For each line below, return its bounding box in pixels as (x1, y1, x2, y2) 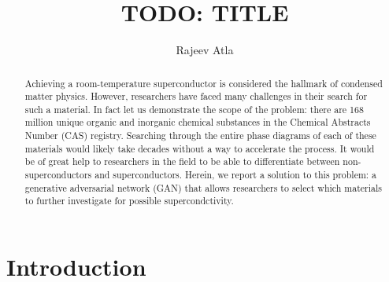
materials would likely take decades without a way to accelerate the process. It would (24, 141, 375, 155)
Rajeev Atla (176, 42, 234, 58)
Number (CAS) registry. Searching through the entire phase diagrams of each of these (24, 129, 376, 142)
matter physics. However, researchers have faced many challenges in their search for (24, 90, 368, 103)
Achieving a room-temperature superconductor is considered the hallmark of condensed (24, 76, 383, 90)
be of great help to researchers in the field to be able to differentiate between (24, 155, 340, 168)
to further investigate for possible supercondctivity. (24, 194, 234, 207)
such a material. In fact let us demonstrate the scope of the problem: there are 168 (24, 102, 364, 115)
